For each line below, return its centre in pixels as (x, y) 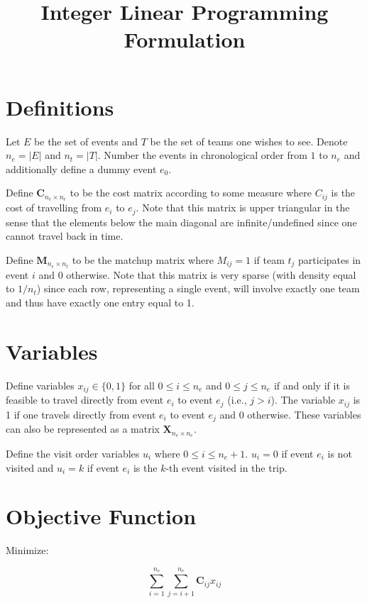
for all (142, 385)
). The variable (303, 400)
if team (269, 259)
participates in (330, 259)
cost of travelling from (54, 208)
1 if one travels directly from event (81, 414)
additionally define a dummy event (81, 168)
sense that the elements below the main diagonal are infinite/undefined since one (181, 222)
